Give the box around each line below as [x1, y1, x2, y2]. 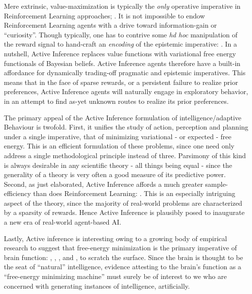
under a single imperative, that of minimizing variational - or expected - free [4, 131, 232, 141]
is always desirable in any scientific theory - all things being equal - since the [4, 160, 232, 170]
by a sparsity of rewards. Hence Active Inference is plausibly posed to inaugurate [4, 207, 245, 217]
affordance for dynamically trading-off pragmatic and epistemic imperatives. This [4, 67, 246, 78]
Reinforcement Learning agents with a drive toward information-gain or [4, 20, 217, 30]
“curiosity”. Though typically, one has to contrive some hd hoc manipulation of [4, 29, 238, 39]
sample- [205, 179, 228, 189]
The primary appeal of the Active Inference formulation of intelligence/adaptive [4, 112, 242, 122]
